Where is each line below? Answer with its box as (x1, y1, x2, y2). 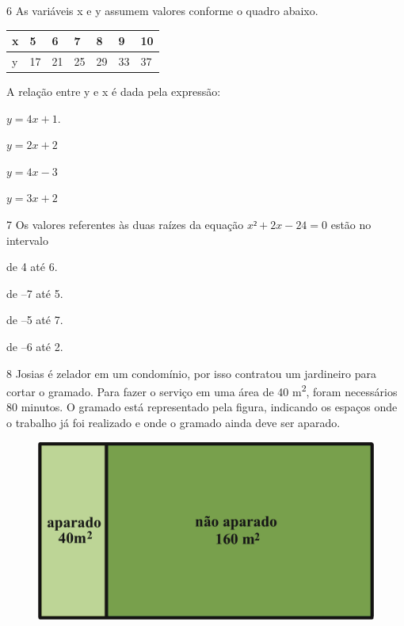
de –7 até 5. (6, 284, 63, 301)
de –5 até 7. (6, 311, 63, 328)
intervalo (6, 231, 48, 248)
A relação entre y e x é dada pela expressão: (6, 83, 221, 100)
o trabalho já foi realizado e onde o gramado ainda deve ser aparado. (6, 414, 341, 430)
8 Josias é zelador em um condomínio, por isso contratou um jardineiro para (6, 365, 377, 381)
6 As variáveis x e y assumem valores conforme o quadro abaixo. (6, 2, 318, 18)
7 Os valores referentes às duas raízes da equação (6, 216, 244, 232)
